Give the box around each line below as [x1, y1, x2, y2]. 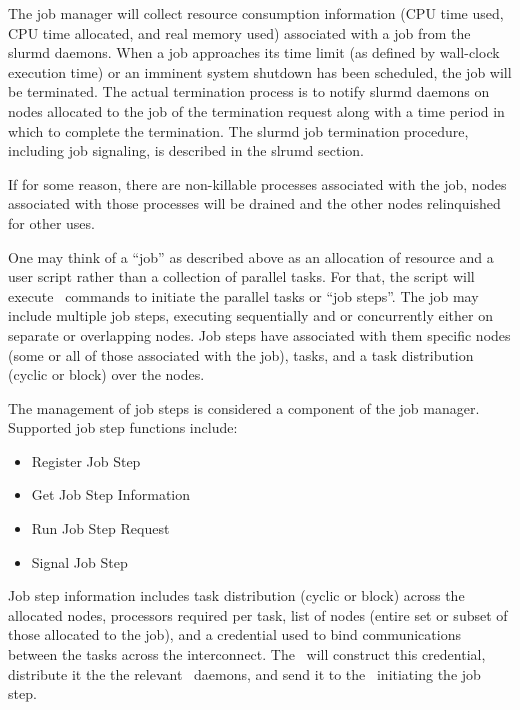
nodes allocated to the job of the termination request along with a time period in [8, 100, 505, 121]
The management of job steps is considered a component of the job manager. [8, 397, 480, 418]
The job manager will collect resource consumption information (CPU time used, [8, 3, 504, 23]
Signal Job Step [31, 551, 128, 572]
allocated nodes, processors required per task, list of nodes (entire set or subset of [8, 604, 508, 625]
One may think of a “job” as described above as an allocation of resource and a [8, 246, 494, 267]
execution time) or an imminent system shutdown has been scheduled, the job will [8, 61, 512, 82]
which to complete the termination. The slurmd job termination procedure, [8, 120, 469, 141]
